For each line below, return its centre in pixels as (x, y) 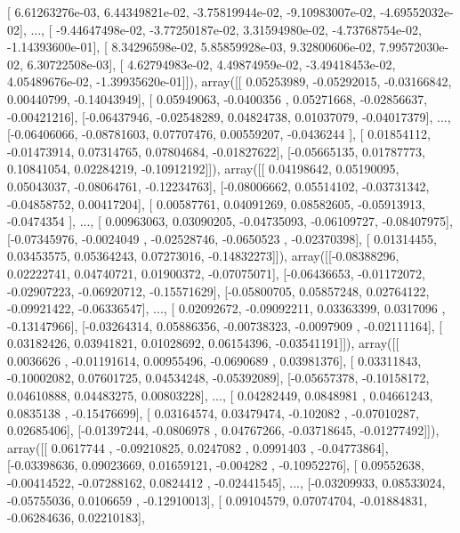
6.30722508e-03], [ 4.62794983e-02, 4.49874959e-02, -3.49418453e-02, (211, 64)
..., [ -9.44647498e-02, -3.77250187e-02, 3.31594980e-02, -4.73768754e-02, (226, 29)
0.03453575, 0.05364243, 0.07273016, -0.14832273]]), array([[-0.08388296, (203, 256)
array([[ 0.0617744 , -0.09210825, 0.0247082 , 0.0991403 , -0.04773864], (198, 447)
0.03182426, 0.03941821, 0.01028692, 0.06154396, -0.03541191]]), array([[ (203, 343)
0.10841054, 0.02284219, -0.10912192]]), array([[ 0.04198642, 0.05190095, (203, 169)
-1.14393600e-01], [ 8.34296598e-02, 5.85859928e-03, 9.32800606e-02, (191, 47)
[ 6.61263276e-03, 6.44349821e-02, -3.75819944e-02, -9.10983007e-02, (192, 12)
